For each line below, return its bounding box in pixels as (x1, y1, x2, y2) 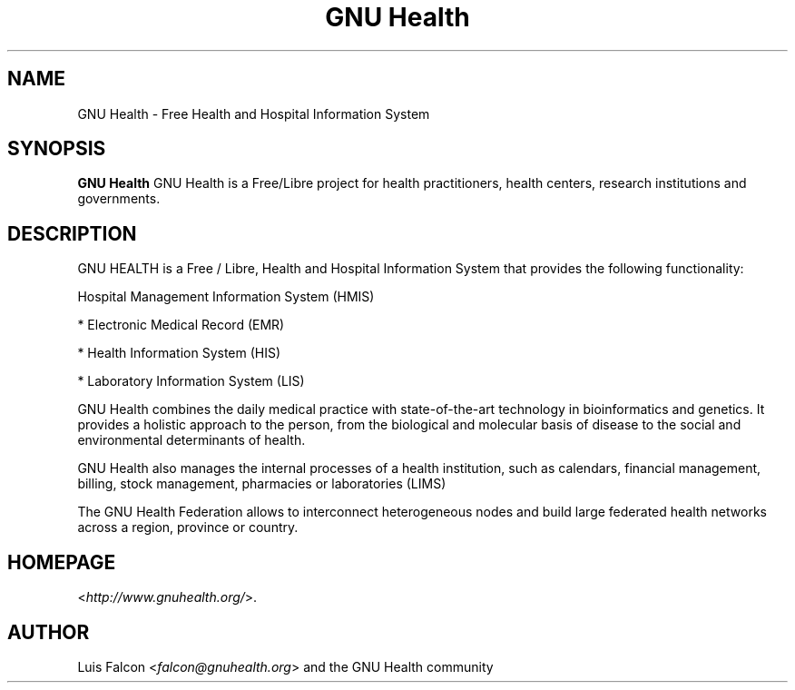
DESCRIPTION (7, 222, 137, 245)
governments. (77, 191, 161, 207)
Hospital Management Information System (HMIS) (77, 289, 375, 305)
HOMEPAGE (7, 550, 116, 574)
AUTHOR (7, 620, 90, 644)
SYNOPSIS (7, 137, 106, 161)
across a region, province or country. (77, 519, 299, 536)
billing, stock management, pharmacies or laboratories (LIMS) (77, 476, 447, 492)
